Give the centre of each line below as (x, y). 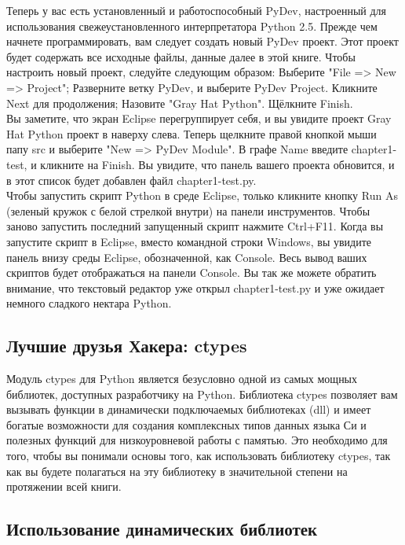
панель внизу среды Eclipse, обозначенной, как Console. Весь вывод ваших (187, 257)
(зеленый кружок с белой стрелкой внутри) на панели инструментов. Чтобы (188, 210)
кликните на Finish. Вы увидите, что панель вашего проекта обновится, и (217, 164)
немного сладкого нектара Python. (89, 303)
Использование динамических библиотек (162, 529)
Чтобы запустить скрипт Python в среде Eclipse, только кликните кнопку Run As (202, 195)
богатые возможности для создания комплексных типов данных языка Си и (186, 424)
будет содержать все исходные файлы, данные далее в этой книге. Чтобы (181, 56)
